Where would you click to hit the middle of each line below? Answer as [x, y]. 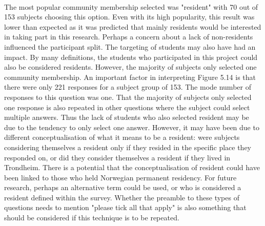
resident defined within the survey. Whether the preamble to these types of [122, 197]
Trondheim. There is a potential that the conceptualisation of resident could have [132, 167]
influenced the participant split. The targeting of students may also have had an [130, 46]
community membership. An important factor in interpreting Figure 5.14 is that [130, 77]
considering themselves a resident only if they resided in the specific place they [128, 147]
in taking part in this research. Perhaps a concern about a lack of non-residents [129, 37]
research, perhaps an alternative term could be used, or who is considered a [123, 187]
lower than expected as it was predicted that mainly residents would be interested [133, 26]
